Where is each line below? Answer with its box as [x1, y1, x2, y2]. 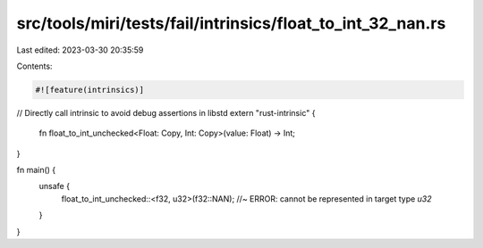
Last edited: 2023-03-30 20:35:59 [16, 45, 144, 55]
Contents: [16, 61, 53, 71]
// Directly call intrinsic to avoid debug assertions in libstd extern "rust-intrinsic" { [16, 107, 316, 118]
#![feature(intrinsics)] [35, 85, 145, 95]
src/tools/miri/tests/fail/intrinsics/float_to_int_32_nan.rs [16, 13, 446, 33]
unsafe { [38, 181, 71, 192]
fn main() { [16, 165, 56, 176]
